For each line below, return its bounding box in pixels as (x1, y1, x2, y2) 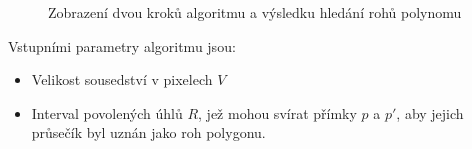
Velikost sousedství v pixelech (31, 69, 213, 90)
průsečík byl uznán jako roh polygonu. (31, 122, 266, 143)
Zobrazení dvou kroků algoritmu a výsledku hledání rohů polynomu (48, 2, 462, 22)
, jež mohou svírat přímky (198, 102, 357, 123)
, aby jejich (396, 102, 464, 123)
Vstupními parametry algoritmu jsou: (8, 35, 236, 56)
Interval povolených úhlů (31, 102, 183, 123)
